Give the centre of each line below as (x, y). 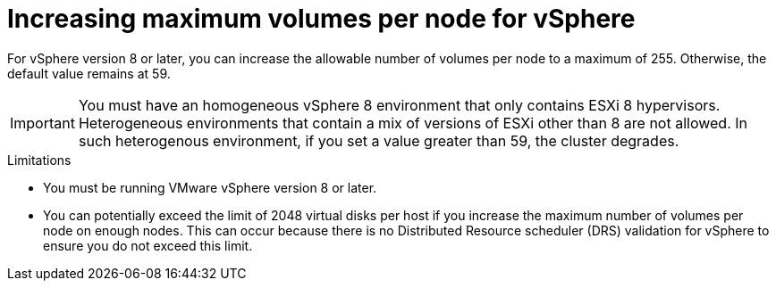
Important (42, 123)
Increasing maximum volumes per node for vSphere (321, 19)
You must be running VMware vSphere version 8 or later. (210, 187)
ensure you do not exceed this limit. (148, 245)
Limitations (39, 160)
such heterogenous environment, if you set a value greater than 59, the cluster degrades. (379, 140)
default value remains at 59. (89, 73)
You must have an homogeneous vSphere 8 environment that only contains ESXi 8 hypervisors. (399, 105)
